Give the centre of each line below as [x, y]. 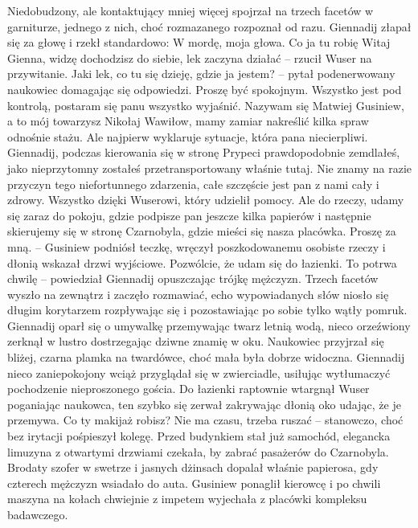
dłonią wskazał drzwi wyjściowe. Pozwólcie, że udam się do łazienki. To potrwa [202, 262]
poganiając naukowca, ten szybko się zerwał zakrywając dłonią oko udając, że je [204, 404]
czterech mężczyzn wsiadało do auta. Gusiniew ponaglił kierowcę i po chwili [194, 483]
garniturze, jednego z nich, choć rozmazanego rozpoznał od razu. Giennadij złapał [209, 26]
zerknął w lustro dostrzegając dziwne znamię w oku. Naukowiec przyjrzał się [196, 341]
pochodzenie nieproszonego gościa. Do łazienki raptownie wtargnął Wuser [189, 389]
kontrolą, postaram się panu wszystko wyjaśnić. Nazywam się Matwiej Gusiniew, [206, 105]
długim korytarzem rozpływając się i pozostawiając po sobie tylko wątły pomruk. [207, 310]
